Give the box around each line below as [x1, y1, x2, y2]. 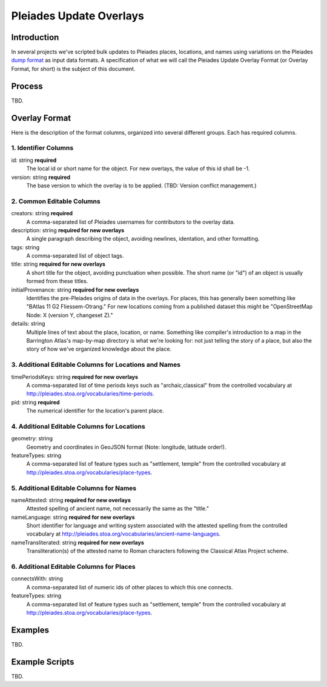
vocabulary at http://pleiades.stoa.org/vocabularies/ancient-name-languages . [26, 531, 221, 538]
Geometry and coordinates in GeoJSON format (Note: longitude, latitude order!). [26, 443, 226, 451]
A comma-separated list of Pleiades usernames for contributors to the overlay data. [26, 218, 236, 226]
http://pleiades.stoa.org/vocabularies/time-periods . [26, 390, 154, 397]
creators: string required [11, 210, 73, 217]
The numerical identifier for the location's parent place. [26, 407, 164, 415]
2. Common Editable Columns [11, 197, 101, 206]
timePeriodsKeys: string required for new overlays [11, 373, 139, 380]
